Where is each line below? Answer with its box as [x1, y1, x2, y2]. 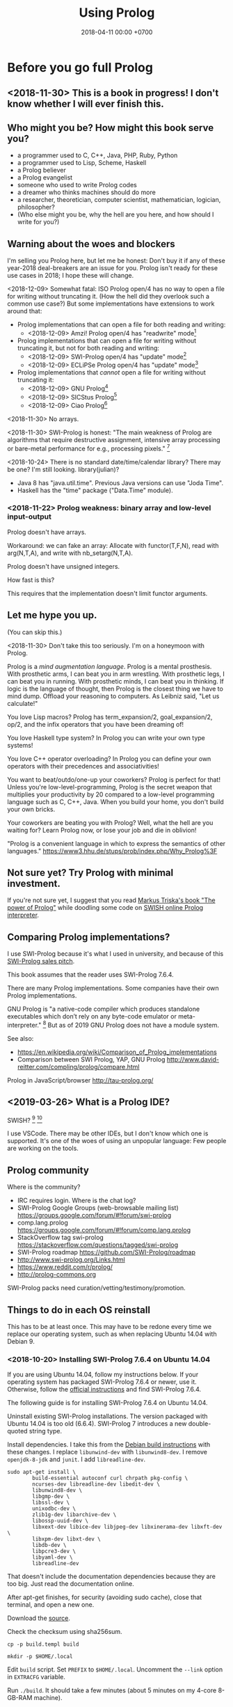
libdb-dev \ [32, 1542, 67, 1549]
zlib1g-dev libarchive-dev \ [32, 1511, 117, 1518]
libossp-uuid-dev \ [32, 1518, 89, 1525]
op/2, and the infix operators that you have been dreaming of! [7, 720, 184, 728]
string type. [29, 1427, 63, 1435]
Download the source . [7, 1614, 71, 1623]
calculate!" [7, 699, 38, 707]
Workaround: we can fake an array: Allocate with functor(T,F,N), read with [7, 541, 219, 549]
